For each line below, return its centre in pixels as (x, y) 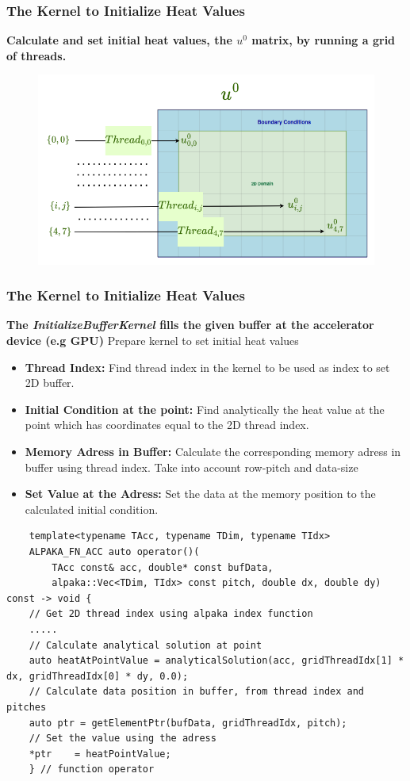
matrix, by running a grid (324, 40)
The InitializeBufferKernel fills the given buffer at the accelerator (190, 325)
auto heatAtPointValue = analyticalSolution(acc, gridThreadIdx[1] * (216, 661)
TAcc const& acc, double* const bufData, (163, 567)
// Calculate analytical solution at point (146, 645)
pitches (27, 707)
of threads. (36, 55)
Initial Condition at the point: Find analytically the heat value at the (205, 409)
